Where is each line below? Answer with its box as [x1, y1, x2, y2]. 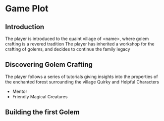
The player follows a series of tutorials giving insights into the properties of [5, 74, 158, 80]
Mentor [12, 88, 27, 94]
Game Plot [5, 3, 49, 14]
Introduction [5, 23, 45, 31]
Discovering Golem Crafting [5, 60, 93, 69]
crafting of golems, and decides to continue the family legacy [5, 46, 130, 52]
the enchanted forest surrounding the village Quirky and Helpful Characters [5, 79, 160, 84]
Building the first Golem [5, 108, 80, 117]
